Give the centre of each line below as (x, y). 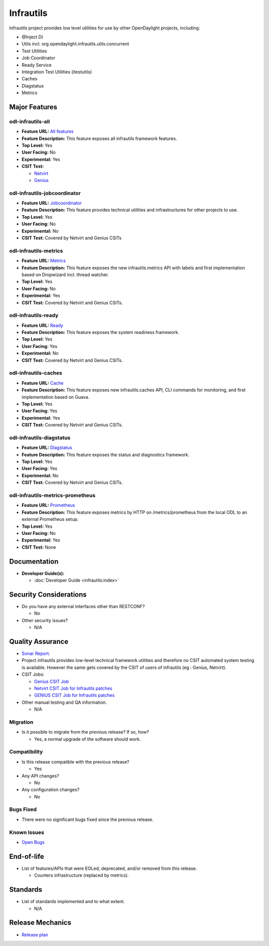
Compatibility (26, 752)
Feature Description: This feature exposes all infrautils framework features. (99, 138)
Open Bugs (33, 842)
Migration (21, 722)
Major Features (33, 107)
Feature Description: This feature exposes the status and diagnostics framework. (106, 455)
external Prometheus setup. (50, 519)
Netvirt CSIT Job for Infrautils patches (73, 688)
